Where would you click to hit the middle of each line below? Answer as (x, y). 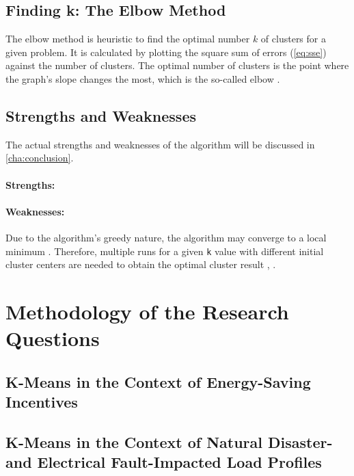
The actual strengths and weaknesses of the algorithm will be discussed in (160, 144)
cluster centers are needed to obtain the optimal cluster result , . (141, 264)
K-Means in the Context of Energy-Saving (158, 381)
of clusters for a (293, 39)
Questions (53, 338)
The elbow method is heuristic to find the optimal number (128, 39)
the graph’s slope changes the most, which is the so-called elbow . (143, 78)
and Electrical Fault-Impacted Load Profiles (164, 462)
